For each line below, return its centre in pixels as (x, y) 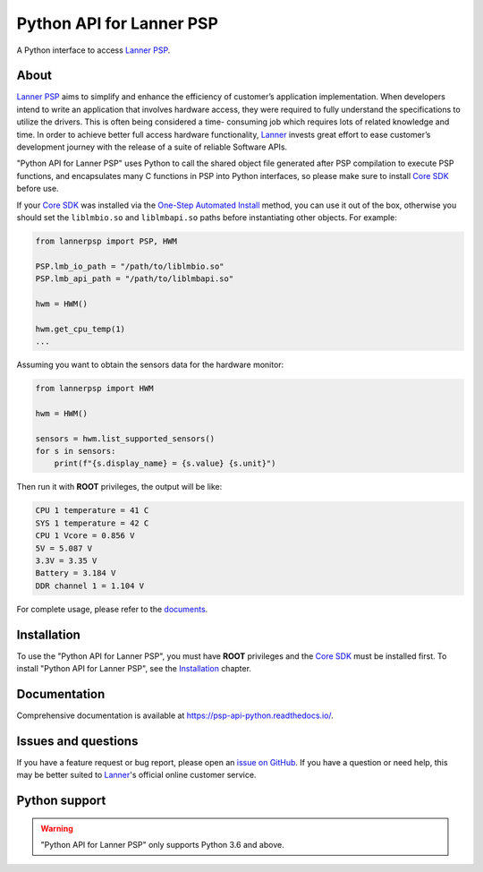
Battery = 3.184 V (76, 573)
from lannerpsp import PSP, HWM (106, 241)
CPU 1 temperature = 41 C (92, 511)
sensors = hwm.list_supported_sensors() (125, 438)
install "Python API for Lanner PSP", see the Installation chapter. (134, 668)
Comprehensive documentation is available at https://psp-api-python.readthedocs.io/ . (175, 715)
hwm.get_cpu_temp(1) (80, 329)
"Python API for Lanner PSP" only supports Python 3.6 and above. (163, 844)
